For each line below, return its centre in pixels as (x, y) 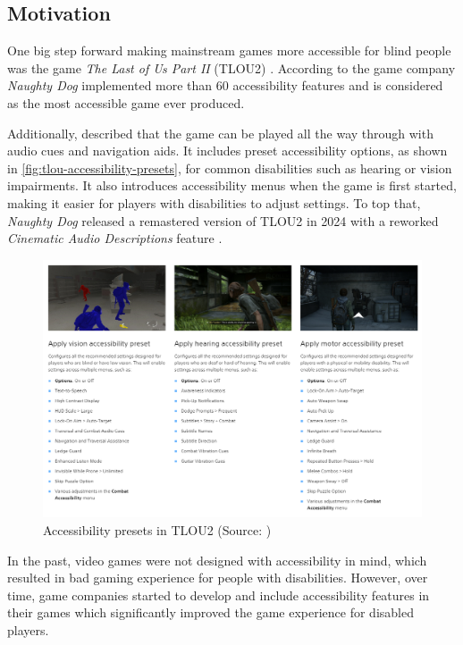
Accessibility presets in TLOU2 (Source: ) (157, 529)
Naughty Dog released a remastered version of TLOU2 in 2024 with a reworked (223, 220)
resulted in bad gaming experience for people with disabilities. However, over (218, 578)
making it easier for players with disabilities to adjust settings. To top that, (214, 202)
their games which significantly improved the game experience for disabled (210, 612)
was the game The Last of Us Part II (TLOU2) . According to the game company (231, 67)
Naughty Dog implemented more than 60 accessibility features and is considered (225, 85)
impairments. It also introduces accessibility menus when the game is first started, (232, 185)
